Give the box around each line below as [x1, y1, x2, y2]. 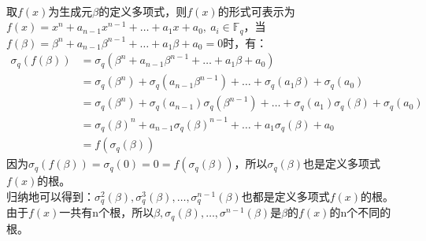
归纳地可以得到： [6, 187, 94, 204]
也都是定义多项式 [241, 187, 330, 204]
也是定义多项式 [302, 155, 380, 172]
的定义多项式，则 [98, 2, 187, 19]
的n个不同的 [329, 204, 391, 221]
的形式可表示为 [217, 2, 295, 19]
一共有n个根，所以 [59, 204, 154, 221]
